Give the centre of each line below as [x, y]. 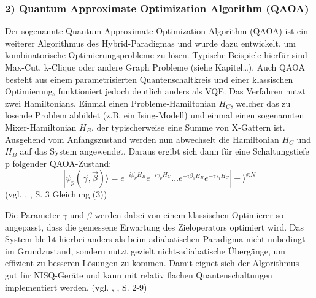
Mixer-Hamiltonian [41, 127]
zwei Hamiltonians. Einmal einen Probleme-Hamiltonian [110, 103]
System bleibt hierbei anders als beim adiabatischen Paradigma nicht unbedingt [155, 239]
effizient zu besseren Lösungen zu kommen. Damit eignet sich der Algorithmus [152, 263]
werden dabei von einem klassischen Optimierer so [189, 214]
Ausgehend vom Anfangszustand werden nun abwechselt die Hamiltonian [142, 139]
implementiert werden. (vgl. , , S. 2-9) [76, 287]
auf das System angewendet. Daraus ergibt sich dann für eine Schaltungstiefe [164, 151]
